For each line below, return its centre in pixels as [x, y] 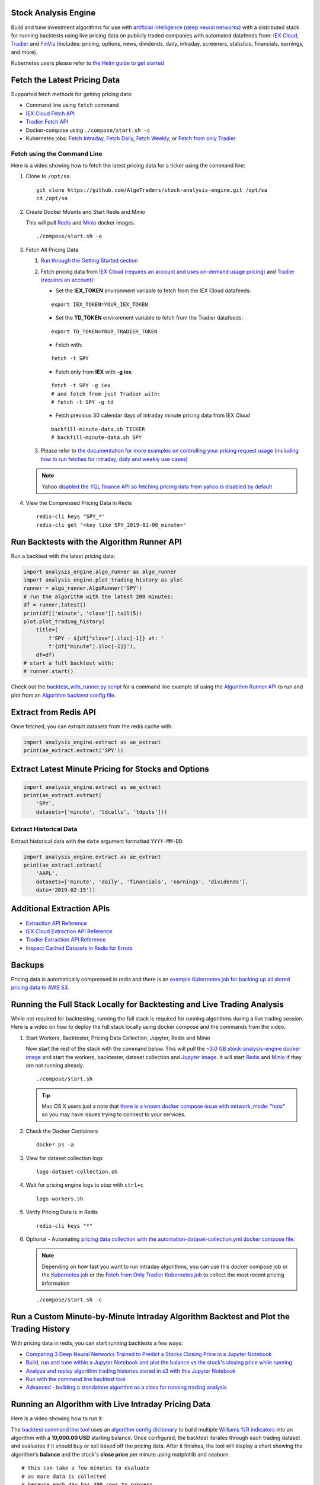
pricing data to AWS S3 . [40, 988]
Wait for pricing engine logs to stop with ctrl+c [84, 1185]
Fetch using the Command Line [57, 153]
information [56, 1283]
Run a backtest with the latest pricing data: [63, 556]
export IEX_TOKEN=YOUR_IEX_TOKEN [100, 304]
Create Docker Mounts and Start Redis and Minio [85, 211]
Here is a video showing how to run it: [57, 1418]
